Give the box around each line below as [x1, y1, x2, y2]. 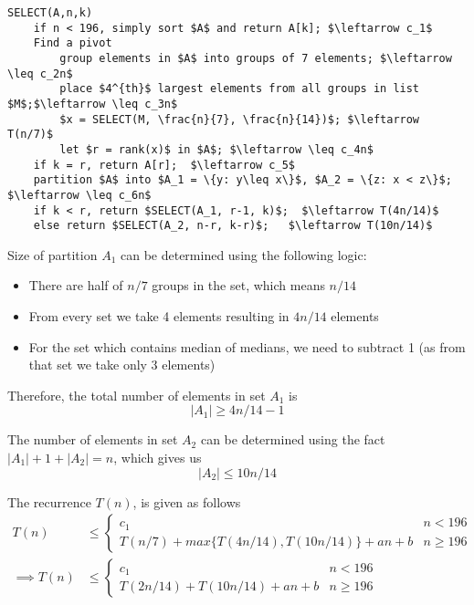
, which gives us [113, 448, 202, 466]
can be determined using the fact [200, 430, 385, 449]
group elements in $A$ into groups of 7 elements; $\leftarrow [59, 51, 452, 65]
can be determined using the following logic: [120, 245, 367, 264]
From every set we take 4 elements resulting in [28, 307, 290, 326]
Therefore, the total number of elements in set [7, 385, 266, 404]
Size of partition [7, 245, 98, 264]
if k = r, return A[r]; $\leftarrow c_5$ [33, 158, 295, 172]
